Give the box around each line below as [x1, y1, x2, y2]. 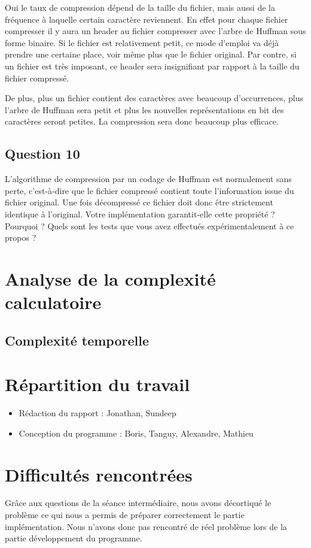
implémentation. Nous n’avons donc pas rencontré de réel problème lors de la [5, 520, 287, 532]
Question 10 [5, 144, 80, 163]
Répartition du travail [5, 372, 190, 396]
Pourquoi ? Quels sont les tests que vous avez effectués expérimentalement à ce [5, 219, 294, 232]
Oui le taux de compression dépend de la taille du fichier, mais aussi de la [5, 1, 275, 13]
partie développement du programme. [5, 532, 142, 544]
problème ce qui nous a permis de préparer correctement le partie [5, 508, 245, 521]
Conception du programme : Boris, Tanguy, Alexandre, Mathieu [19, 426, 254, 439]
